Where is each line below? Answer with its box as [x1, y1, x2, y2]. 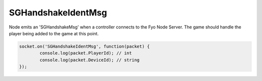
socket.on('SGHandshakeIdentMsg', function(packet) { [19, 43, 150, 49]
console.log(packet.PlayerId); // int [39, 51, 132, 56]
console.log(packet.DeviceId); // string [39, 57, 140, 63]
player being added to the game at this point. [9, 30, 99, 36]
